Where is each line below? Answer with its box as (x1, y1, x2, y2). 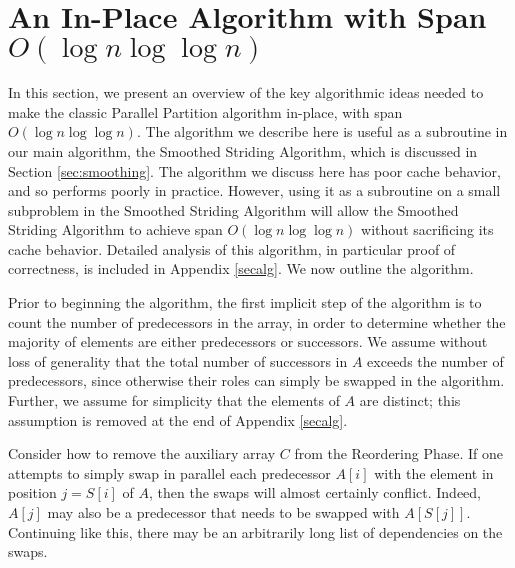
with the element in (374, 462, 494, 483)
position (8, 482, 57, 503)
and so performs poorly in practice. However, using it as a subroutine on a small (8, 180, 501, 201)
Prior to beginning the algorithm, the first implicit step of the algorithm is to (8, 292, 482, 313)
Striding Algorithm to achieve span (8, 219, 223, 240)
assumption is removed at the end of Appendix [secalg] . (8, 409, 348, 430)
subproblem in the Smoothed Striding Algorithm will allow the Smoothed (8, 199, 459, 220)
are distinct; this (359, 390, 461, 411)
